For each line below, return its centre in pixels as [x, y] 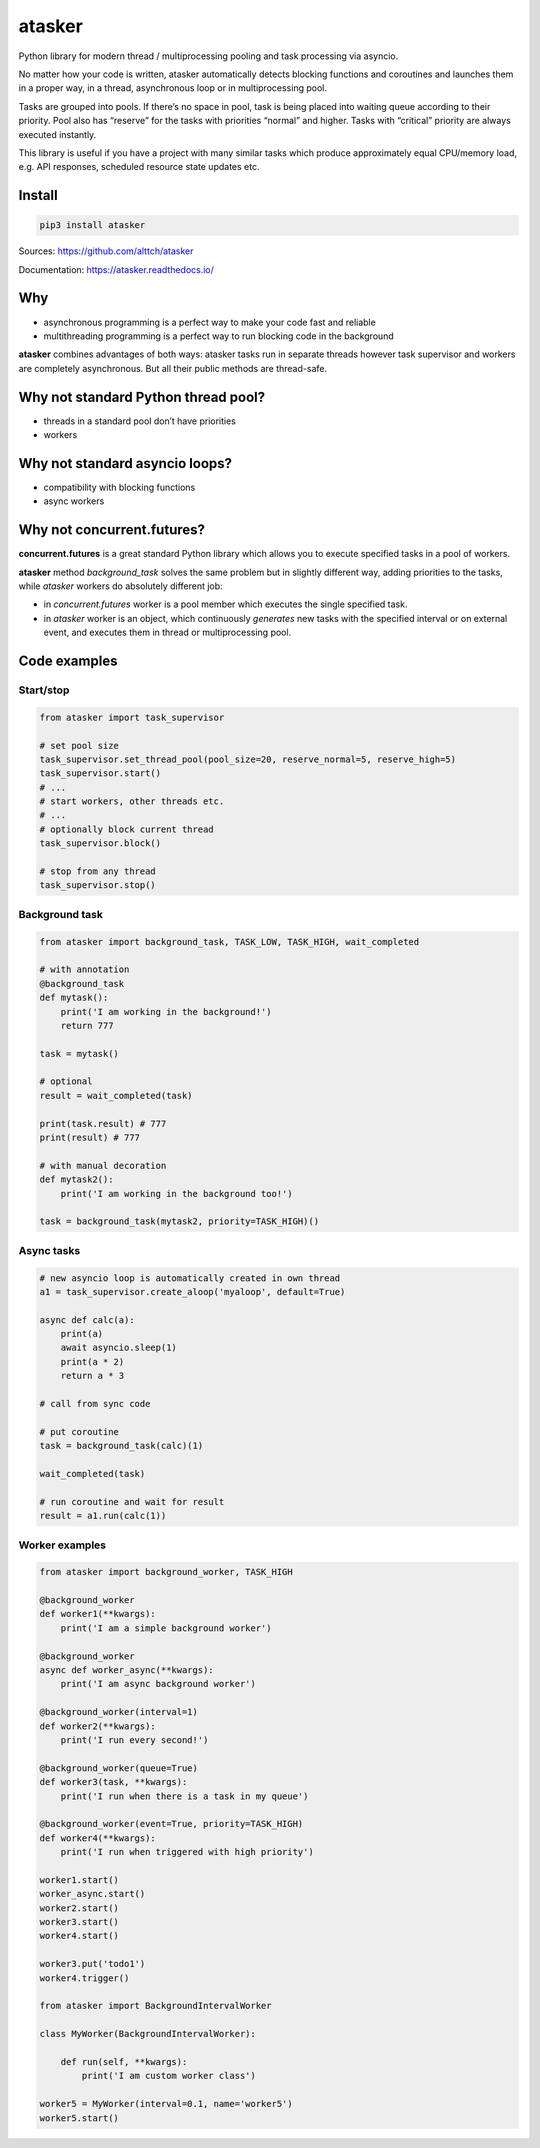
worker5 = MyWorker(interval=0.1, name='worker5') [166, 2104]
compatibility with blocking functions [119, 487]
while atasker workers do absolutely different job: [121, 586]
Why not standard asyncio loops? [125, 463]
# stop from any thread [98, 871]
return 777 [87, 1025]
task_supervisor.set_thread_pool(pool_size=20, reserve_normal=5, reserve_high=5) [248, 759]
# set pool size [79, 745]
